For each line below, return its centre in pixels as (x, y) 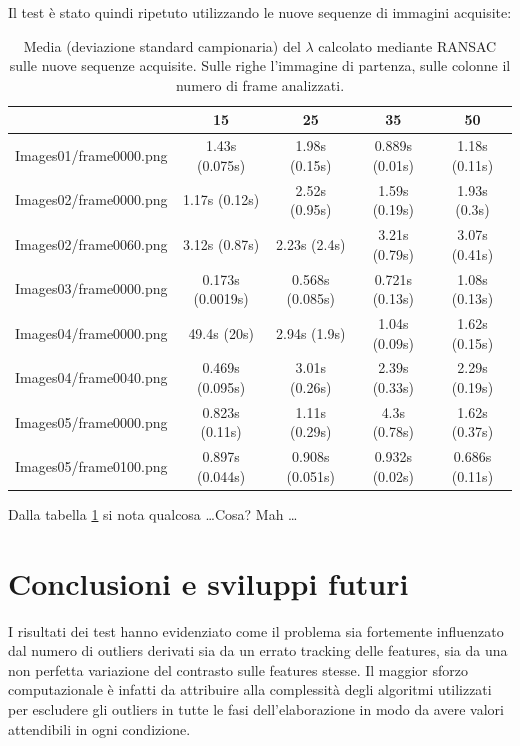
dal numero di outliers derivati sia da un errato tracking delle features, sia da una (258, 650)
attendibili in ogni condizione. (99, 728)
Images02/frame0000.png (91, 199)
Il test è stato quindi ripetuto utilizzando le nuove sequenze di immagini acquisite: (260, 12)
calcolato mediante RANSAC (407, 45)
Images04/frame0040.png (91, 377)
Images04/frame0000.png (91, 332)
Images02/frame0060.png (91, 243)
